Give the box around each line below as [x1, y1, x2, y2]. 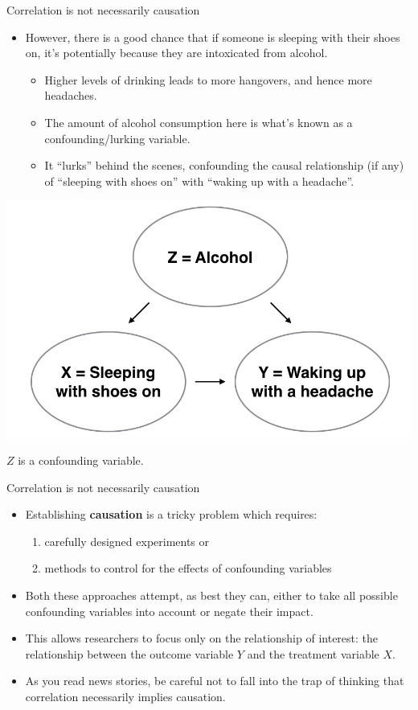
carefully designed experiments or [44, 532, 210, 549]
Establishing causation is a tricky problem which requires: [25, 506, 318, 523]
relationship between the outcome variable [25, 645, 234, 662]
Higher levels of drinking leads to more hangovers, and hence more [44, 71, 372, 88]
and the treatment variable [247, 645, 379, 662]
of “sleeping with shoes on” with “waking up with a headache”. [44, 172, 354, 189]
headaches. [44, 87, 97, 104]
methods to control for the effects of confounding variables [44, 560, 332, 577]
